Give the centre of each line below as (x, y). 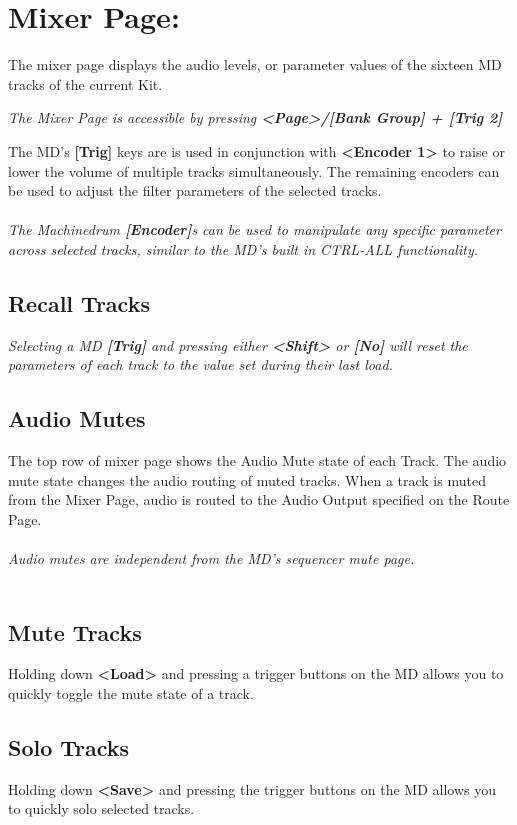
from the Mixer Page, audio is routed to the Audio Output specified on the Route (259, 499)
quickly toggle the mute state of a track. (131, 693)
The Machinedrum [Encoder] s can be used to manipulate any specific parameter (254, 229)
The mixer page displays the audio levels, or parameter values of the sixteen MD (255, 64)
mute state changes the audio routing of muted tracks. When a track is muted (247, 479)
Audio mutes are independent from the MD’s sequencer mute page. (211, 558)
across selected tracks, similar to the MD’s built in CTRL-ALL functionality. (243, 248)
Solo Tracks (69, 747)
